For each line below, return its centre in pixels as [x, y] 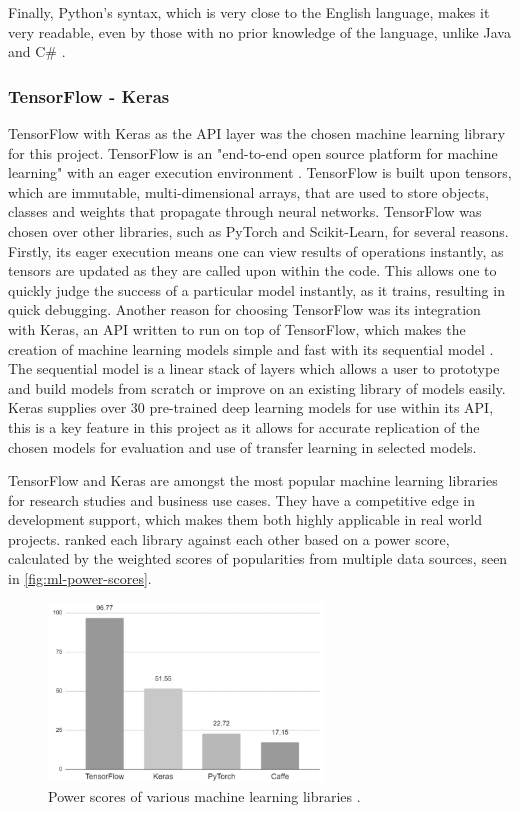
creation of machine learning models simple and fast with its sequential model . [251, 348]
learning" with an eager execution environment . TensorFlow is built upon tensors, [260, 172]
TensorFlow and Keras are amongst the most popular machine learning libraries [253, 480]
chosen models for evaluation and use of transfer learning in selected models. [242, 446]
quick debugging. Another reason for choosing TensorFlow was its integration [244, 309]
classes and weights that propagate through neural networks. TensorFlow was [245, 211]
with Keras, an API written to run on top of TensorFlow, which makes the [237, 328]
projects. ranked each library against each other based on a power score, [229, 538]
